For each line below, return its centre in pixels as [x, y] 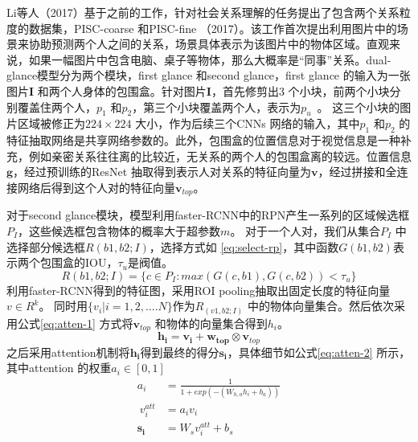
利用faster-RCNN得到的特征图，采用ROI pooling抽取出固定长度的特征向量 [199, 290]
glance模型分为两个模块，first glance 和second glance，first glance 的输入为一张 [209, 75]
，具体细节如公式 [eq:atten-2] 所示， [319, 352]
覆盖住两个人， [57, 106]
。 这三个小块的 [359, 106]
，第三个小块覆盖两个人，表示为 [217, 106]
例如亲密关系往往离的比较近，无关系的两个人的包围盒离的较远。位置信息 [220, 156]
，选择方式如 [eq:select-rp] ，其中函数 [244, 246]
